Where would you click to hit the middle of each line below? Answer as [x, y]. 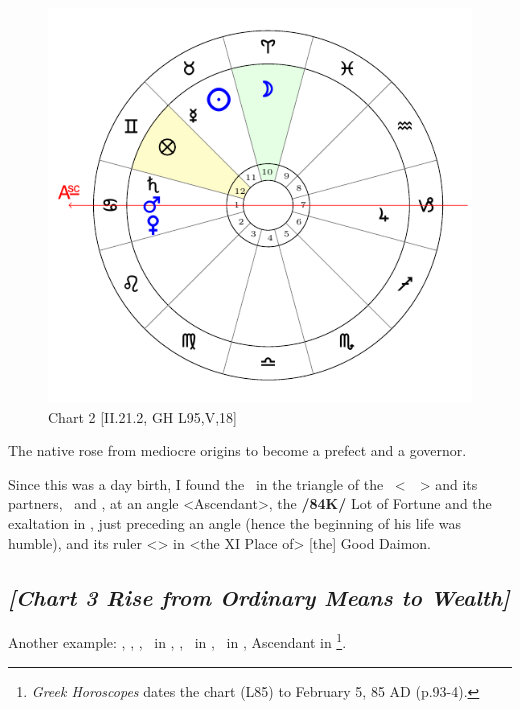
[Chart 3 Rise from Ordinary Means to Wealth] [259, 596]
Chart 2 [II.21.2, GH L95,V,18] [142, 416]
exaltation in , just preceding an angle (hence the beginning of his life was [234, 523]
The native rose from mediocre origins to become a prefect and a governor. [237, 450]
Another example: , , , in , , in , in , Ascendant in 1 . [177, 641]
